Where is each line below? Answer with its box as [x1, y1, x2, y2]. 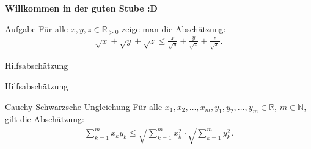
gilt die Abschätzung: [5, 113, 84, 125]
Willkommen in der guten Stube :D [5, 2, 158, 14]
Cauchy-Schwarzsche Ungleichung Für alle [5, 100, 163, 113]
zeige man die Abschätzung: [122, 22, 226, 35]
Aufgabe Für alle [5, 22, 68, 35]
